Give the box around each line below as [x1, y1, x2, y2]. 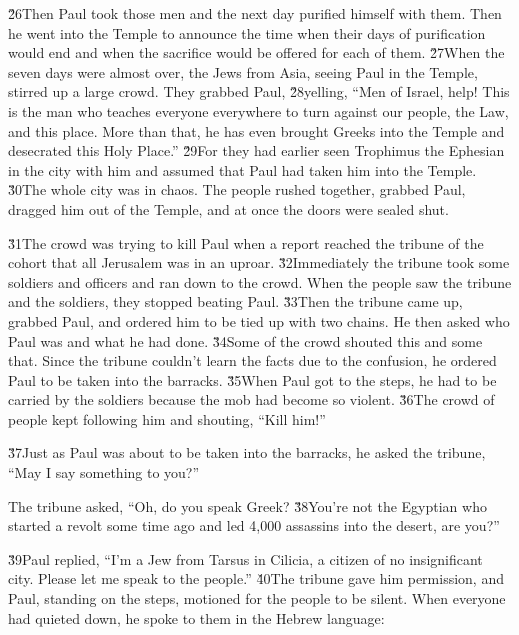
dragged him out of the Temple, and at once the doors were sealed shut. [8, 198, 449, 219]
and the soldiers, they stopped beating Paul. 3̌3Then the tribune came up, [8, 291, 463, 312]
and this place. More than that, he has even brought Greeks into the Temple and [8, 120, 505, 141]
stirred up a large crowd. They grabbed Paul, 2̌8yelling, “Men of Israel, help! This [8, 81, 510, 102]
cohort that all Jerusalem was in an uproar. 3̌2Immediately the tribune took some [8, 252, 510, 273]
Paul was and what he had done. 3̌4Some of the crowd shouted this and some [8, 330, 483, 351]
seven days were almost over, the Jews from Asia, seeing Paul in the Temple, [8, 61, 478, 82]
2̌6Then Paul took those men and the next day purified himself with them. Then [8, 3, 502, 23]
